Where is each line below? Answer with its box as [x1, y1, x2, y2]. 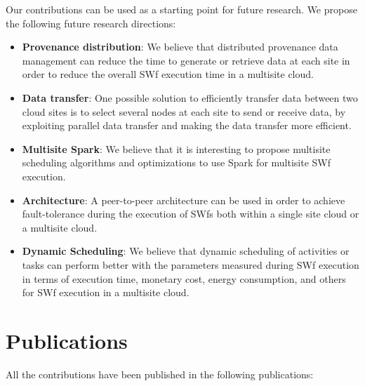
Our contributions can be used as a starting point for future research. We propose [6, 2, 357, 16]
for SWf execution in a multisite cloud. [22, 285, 190, 300]
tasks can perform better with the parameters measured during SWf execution [22, 257, 359, 272]
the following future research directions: [6, 15, 176, 30]
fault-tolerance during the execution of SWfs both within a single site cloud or [22, 206, 359, 221]
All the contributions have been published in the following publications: [6, 366, 314, 381]
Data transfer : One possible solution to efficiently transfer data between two [22, 90, 358, 105]
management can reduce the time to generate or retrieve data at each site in [22, 53, 350, 67]
